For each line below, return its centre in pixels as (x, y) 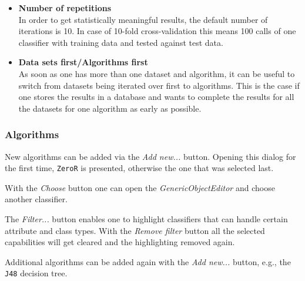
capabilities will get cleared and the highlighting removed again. (120, 242)
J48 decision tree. (36, 273)
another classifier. (36, 199)
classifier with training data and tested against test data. (121, 42)
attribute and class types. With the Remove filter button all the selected (135, 230)
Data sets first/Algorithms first (83, 62)
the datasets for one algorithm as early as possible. (110, 108)
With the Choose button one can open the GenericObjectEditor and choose (140, 187)
